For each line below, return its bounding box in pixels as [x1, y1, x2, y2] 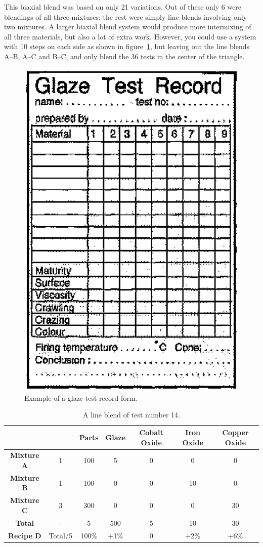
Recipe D [8, 530, 41, 540]
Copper [222, 427, 249, 437]
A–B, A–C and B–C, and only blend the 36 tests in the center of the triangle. [4, 51, 245, 61]
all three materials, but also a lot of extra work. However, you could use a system [4, 31, 256, 41]
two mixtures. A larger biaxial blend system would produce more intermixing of [4, 21, 251, 32]
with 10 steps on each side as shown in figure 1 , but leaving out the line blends [4, 41, 250, 52]
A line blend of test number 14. [83, 409, 180, 420]
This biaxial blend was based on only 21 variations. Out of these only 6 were [4, 2, 242, 12]
